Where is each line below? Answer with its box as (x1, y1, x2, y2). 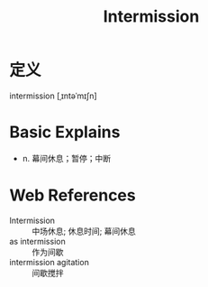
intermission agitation (9, 256, 90, 267)
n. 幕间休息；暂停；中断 (22, 153, 112, 163)
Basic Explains (9, 122, 121, 143)
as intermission (9, 236, 66, 246)
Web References (9, 185, 137, 206)
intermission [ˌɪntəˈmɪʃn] (9, 90, 97, 101)
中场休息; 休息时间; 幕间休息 (32, 226, 137, 236)
